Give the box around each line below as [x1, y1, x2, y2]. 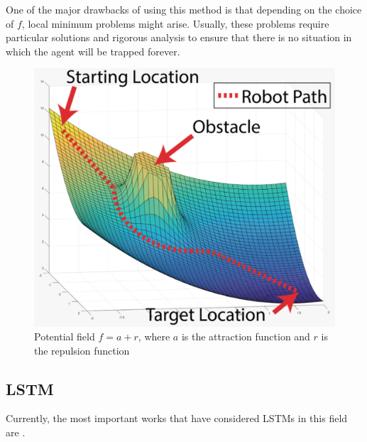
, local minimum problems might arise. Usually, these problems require [21, 16, 329, 31]
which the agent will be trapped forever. [6, 43, 180, 58]
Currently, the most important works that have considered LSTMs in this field [6, 411, 348, 426]
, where [138, 329, 170, 344]
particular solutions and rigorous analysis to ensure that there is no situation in [6, 30, 352, 45]
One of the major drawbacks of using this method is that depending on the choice [6, 2, 362, 16]
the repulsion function [34, 343, 130, 357]
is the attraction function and [181, 329, 310, 344]
